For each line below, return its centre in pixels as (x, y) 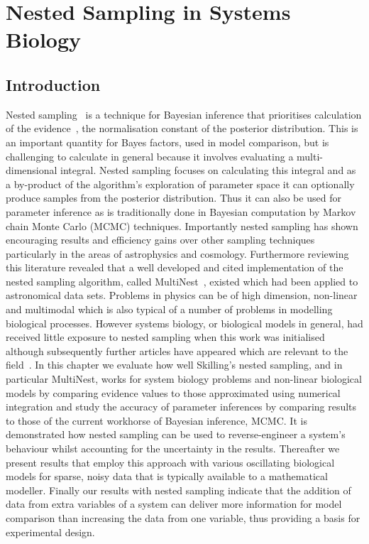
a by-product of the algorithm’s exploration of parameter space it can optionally (180, 184)
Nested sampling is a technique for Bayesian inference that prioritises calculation (184, 114)
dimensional (32, 170)
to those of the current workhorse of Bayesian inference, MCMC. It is (156, 420)
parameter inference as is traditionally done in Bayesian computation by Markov (181, 211)
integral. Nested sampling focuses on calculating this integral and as (208, 170)
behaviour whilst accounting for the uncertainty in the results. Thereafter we (173, 448)
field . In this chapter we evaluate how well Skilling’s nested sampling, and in (174, 365)
